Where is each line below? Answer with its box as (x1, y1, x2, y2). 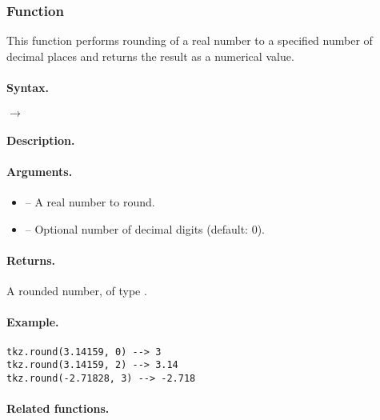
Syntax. (6, 79, 49, 95)
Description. (6, 131, 75, 148)
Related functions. (6, 400, 110, 417)
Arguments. (6, 162, 73, 179)
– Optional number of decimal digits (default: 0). (25, 220, 266, 237)
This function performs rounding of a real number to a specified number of (6, 32, 373, 49)
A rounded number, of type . (6, 282, 147, 299)
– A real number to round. (25, 194, 155, 210)
